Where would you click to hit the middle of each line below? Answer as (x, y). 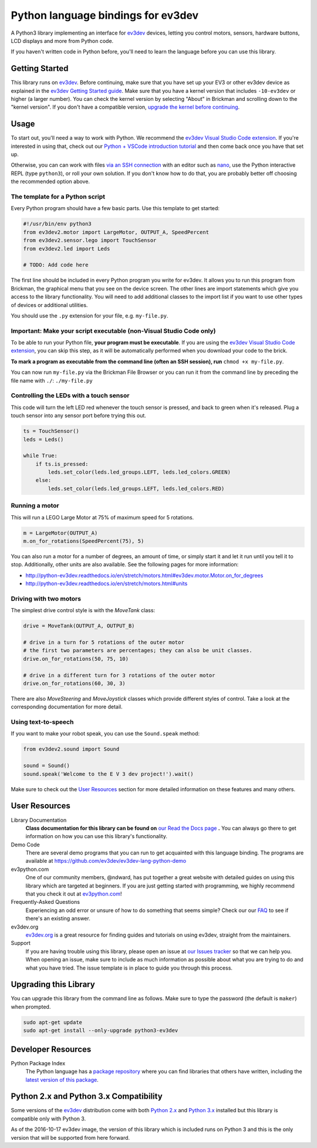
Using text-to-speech (42, 722)
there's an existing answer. (58, 919)
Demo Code (26, 845)
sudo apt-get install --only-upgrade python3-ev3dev (101, 1031)
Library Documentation (39, 820)
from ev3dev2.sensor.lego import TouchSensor (90, 240)
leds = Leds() (43, 439)
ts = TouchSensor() (51, 431)
